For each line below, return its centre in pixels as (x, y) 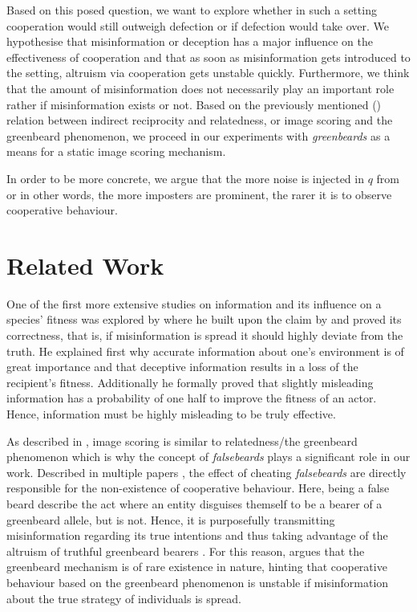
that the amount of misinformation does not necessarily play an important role (200, 88)
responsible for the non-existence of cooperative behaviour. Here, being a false (198, 488)
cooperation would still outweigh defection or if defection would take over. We (198, 25)
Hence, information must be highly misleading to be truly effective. (171, 414)
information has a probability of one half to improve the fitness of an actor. (192, 398)
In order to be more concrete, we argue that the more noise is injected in (185, 178)
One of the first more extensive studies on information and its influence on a (194, 303)
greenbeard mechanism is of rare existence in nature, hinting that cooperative (197, 567)
